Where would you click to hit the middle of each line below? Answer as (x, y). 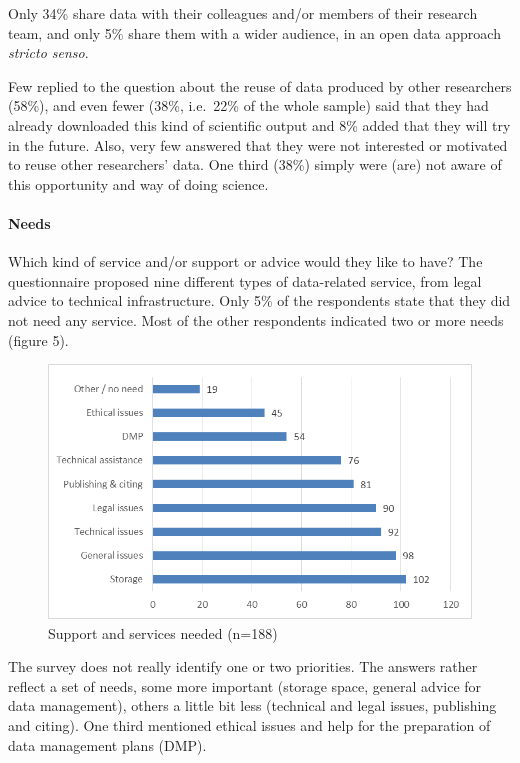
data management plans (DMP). (107, 744)
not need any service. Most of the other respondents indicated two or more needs (256, 319)
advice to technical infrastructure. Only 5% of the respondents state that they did (259, 300)
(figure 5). (38, 339)
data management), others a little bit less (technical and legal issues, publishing (252, 705)
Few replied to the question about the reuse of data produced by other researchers (260, 85)
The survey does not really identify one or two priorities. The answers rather (243, 666)
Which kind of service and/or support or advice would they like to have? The (245, 261)
